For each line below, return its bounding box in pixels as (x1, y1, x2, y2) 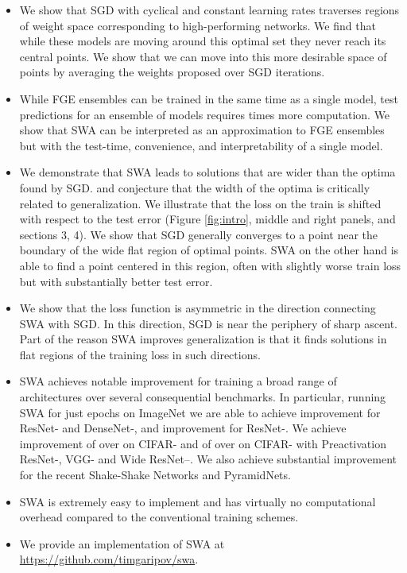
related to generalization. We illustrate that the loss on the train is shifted (19, 195, 382, 211)
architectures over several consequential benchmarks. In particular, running (19, 389, 386, 405)
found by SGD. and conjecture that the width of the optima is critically (19, 179, 370, 196)
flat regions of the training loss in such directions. (19, 346, 261, 362)
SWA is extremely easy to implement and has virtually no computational (19, 493, 376, 509)
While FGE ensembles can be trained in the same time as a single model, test (19, 90, 398, 106)
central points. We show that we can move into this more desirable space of (19, 48, 387, 64)
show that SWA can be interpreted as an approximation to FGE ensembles (19, 122, 385, 138)
